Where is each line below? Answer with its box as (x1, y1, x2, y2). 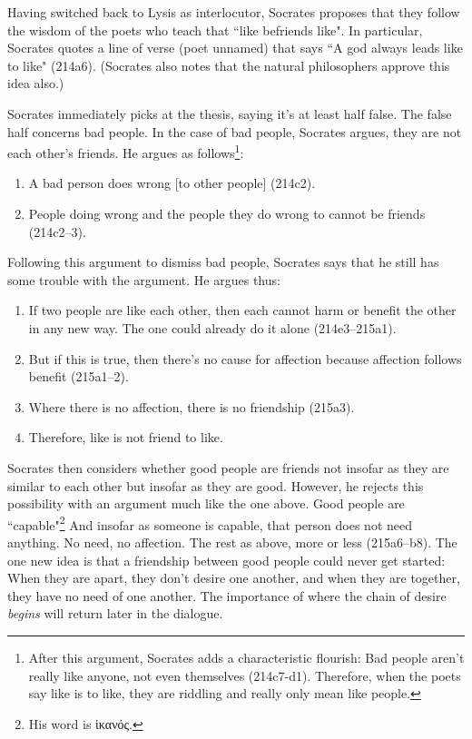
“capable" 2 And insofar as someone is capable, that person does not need (7, 512, 413, 534)
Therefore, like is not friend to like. (28, 428, 223, 447)
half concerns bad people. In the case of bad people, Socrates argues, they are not (7, 122, 462, 141)
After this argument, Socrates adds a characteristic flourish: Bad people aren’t (28, 647, 465, 666)
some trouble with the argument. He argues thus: (7, 270, 280, 289)
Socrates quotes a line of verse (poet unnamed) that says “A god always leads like (7, 38, 463, 57)
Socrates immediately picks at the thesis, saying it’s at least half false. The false (7, 103, 452, 123)
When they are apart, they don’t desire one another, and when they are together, (7, 568, 460, 587)
